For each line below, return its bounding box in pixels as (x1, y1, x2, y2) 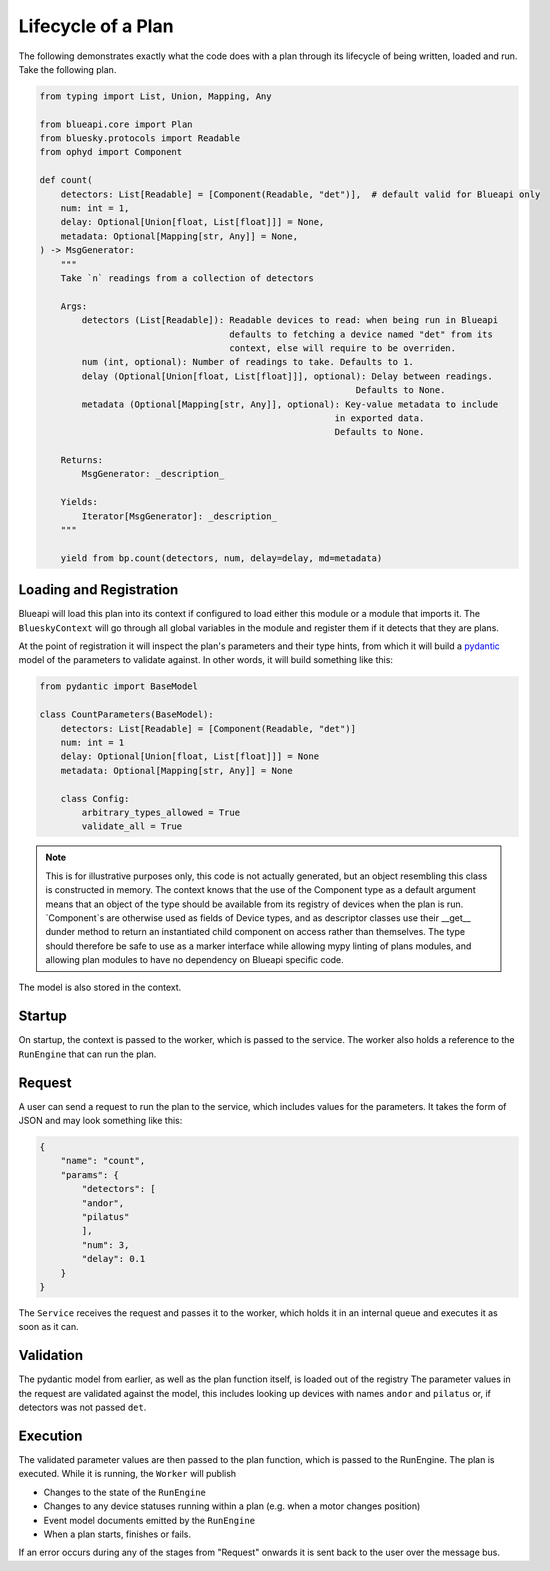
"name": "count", (60, 1155, 146, 1167)
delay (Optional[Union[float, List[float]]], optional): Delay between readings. (81, 370, 494, 382)
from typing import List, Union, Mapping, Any (39, 90, 272, 102)
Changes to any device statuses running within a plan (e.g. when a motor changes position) (43, 1500, 421, 1512)
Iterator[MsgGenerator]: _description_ (81, 510, 277, 522)
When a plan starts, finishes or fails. (43, 1528, 192, 1540)
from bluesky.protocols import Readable (39, 133, 240, 144)
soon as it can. (18, 1321, 79, 1333)
